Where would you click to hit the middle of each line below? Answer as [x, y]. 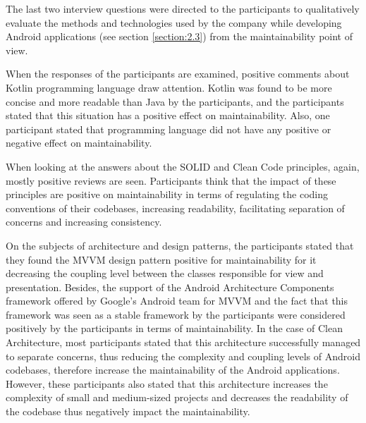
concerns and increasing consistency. [84, 222]
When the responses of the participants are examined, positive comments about [178, 74]
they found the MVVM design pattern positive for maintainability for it [161, 259]
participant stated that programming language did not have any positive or [169, 129]
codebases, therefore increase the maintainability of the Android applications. [173, 370]
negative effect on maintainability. [79, 143]
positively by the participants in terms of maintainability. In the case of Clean [174, 328]
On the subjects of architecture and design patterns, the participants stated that [180, 245]
